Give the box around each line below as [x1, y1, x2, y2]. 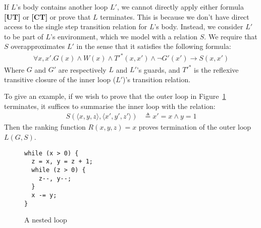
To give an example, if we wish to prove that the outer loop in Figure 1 [4, 91, 226, 101]
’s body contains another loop [16, 2, 108, 12]
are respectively [58, 64, 107, 74]
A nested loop [24, 214, 67, 225]
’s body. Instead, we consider [154, 21, 243, 32]
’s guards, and [136, 64, 180, 74]
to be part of [4, 31, 43, 41]
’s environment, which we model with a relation [50, 31, 198, 41]
